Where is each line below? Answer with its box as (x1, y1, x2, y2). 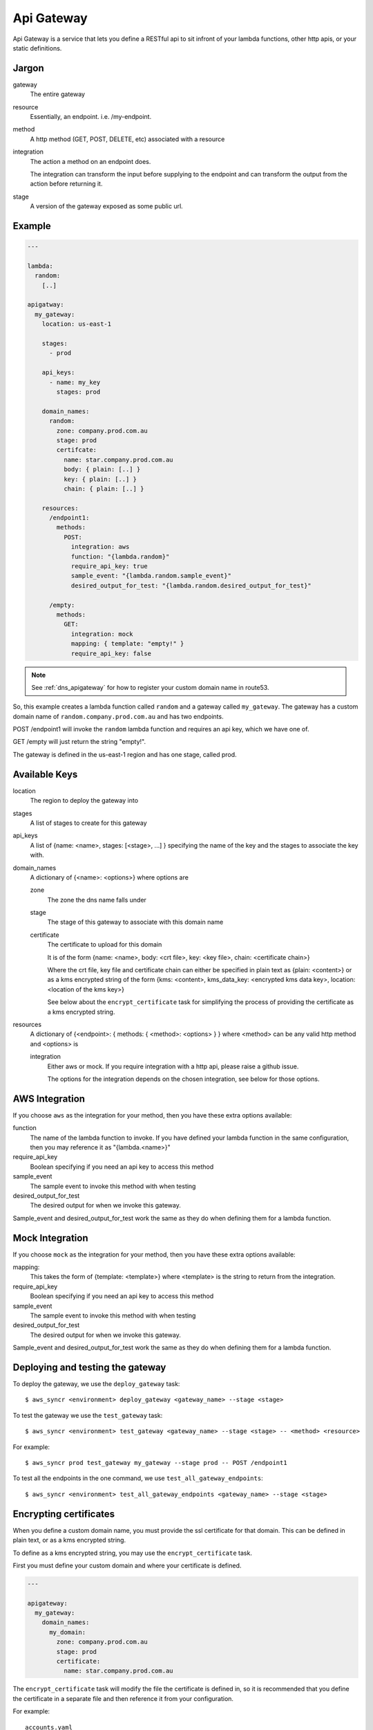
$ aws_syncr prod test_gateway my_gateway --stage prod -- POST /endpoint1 (25, 1459, 287, 1467)
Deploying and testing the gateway (12, 1361, 166, 1373)
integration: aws (70, 543, 130, 551)
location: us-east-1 (41, 320, 112, 328)
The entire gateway (30, 90, 86, 98)
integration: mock (70, 630, 134, 638)
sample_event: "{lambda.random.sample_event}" (70, 572, 231, 580)
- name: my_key (49, 378, 101, 386)
